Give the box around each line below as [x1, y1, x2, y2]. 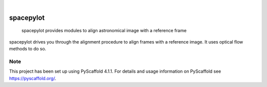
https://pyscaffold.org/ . [9, 75, 56, 81]
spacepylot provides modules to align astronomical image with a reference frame [21, 28, 187, 34]
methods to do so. [9, 46, 46, 52]
